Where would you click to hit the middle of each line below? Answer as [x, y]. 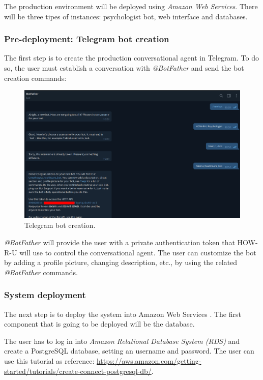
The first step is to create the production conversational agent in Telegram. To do [131, 58]
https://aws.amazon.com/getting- [149, 360]
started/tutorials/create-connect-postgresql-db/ [78, 371]
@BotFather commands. [41, 272]
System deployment [45, 295]
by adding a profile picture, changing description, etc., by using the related [121, 262]
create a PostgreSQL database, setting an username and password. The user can [129, 351]
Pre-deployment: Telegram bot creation [87, 39]
